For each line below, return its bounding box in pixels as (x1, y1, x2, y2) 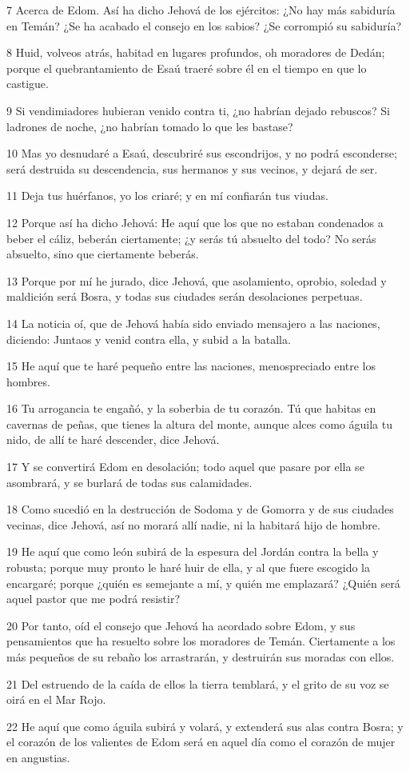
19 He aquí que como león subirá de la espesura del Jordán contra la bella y (6, 543, 379, 560)
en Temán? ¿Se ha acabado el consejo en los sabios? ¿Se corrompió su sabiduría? (6, 17, 402, 34)
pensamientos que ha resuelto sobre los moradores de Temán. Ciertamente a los (6, 633, 396, 649)
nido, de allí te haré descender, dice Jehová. (6, 431, 220, 448)
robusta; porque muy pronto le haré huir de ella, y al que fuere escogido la (6, 559, 371, 576)
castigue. (6, 75, 49, 92)
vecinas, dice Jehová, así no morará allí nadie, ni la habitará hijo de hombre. (6, 516, 380, 533)
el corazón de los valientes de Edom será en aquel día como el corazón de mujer (6, 733, 396, 750)
